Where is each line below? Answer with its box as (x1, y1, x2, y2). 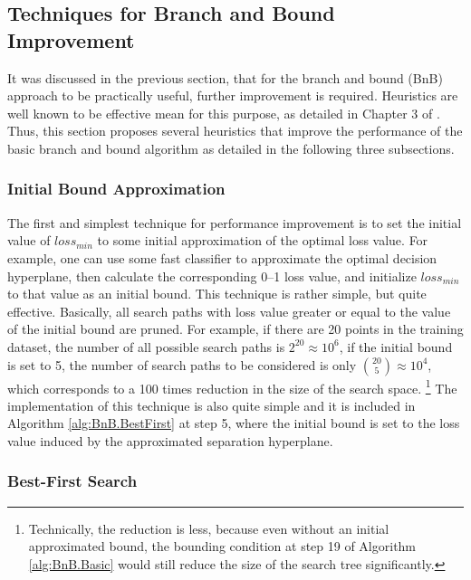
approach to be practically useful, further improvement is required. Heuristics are (7, 86, 458, 105)
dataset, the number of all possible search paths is (7, 337, 285, 356)
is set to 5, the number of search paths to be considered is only (7, 355, 357, 374)
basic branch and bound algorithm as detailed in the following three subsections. (7, 138, 455, 157)
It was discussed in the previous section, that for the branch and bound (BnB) (7, 68, 443, 87)
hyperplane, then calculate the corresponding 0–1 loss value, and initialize (7, 266, 417, 285)
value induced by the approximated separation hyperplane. (7, 431, 333, 450)
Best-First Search (7, 470, 138, 492)
